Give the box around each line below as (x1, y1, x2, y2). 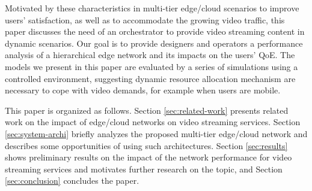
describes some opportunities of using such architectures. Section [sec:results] (5, 139, 288, 151)
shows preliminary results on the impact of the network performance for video (5, 151, 292, 163)
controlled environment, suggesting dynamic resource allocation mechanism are (5, 72, 296, 84)
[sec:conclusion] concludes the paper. (5, 174, 139, 187)
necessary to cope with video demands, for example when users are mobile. (5, 84, 281, 96)
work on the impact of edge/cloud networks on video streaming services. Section (5, 116, 301, 128)
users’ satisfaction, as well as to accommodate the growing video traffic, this (5, 13, 285, 26)
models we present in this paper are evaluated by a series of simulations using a (5, 60, 298, 72)
